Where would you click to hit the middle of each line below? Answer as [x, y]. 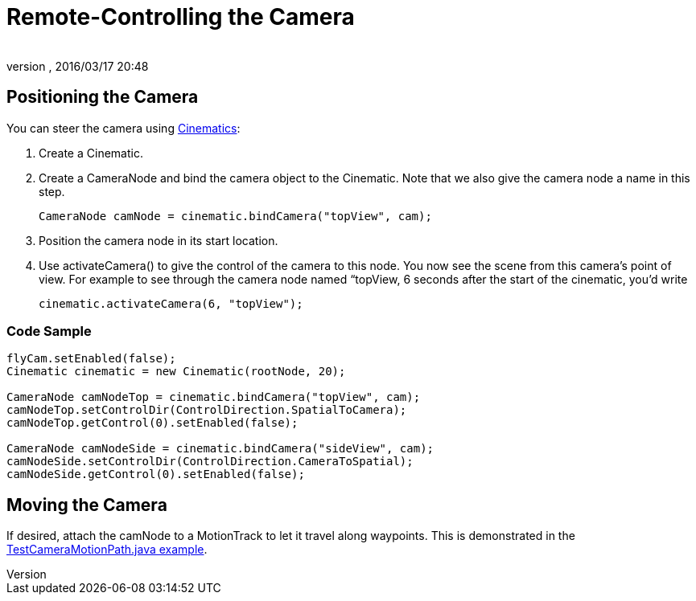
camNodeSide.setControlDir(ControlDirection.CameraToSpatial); [210, 462]
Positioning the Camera [103, 97]
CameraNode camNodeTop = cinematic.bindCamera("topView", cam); [214, 397]
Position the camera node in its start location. [159, 240]
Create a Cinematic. [91, 153]
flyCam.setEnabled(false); [91, 359]
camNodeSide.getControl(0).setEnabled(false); [156, 474]
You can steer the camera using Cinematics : [124, 128]
